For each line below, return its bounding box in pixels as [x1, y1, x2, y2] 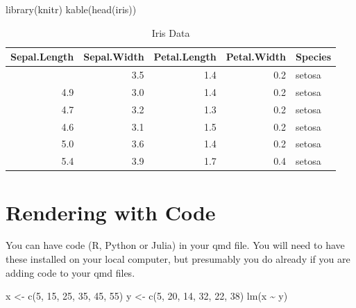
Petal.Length [153, 49, 217, 64]
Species [296, 49, 332, 64]
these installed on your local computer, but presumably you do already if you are [6, 252, 350, 266]
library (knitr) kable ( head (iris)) [6, 2, 137, 16]
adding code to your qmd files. [6, 265, 135, 279]
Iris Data [151, 25, 190, 40]
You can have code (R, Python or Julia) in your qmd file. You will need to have [6, 238, 345, 252]
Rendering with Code [6, 197, 216, 226]
